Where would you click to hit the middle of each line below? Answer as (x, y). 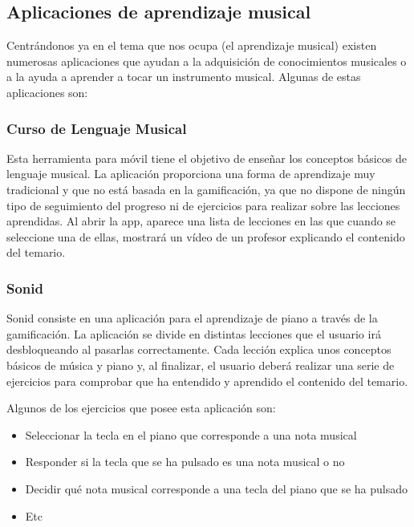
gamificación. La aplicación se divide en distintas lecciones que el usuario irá (194, 333)
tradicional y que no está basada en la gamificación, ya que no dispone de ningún (206, 189)
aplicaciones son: (47, 92)
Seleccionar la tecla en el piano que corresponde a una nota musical (191, 434)
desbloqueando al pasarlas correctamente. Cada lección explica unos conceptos (199, 349)
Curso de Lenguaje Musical (97, 128)
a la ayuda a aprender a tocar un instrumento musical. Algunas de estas (184, 77)
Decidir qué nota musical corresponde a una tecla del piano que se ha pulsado (217, 488)
